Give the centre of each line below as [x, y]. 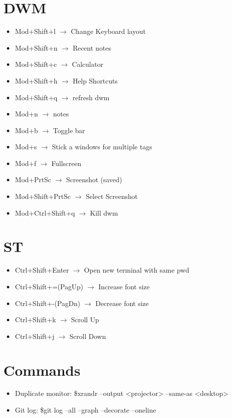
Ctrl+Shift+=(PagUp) [49, 286]
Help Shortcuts [95, 80]
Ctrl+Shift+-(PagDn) [47, 303]
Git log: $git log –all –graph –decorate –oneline [85, 410]
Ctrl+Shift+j [35, 336]
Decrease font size [122, 303]
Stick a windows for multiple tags [102, 147]
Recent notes [92, 47]
